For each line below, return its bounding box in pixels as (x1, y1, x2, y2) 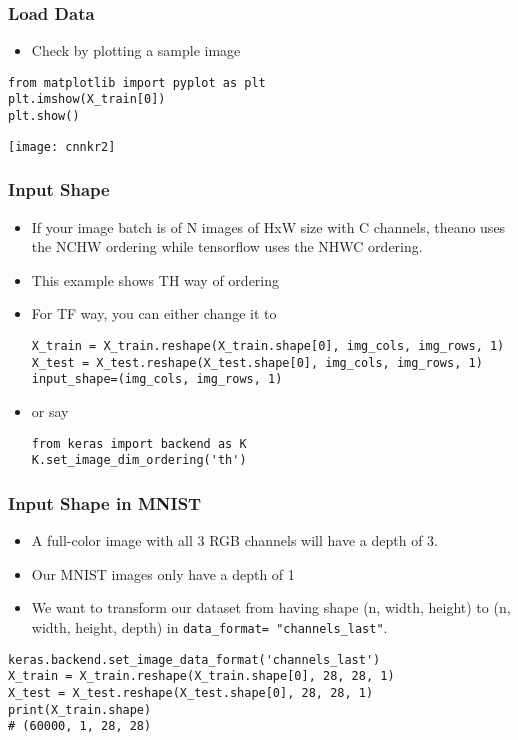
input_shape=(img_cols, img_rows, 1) (31, 372, 283, 387)
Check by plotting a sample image (31, 40, 241, 61)
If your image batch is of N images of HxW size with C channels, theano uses (31, 216, 506, 237)
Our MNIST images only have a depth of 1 (31, 563, 295, 584)
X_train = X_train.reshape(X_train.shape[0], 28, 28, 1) (8, 669, 395, 684)
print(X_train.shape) (8, 702, 152, 717)
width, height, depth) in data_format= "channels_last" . (31, 616, 388, 637)
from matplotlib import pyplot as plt (8, 75, 266, 90)
